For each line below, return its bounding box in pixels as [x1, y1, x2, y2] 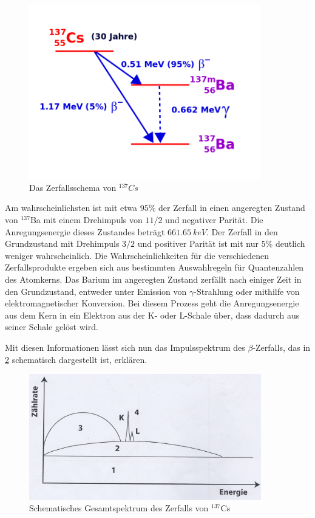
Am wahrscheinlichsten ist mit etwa [5, 201, 138, 214]
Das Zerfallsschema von [29, 181, 117, 193]
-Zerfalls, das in [252, 340, 311, 353]
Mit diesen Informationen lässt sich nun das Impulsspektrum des [5, 340, 245, 353]
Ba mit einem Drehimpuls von [30, 213, 143, 226]
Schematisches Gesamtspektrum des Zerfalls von [29, 502, 209, 514]
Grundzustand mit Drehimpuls [5, 237, 120, 250]
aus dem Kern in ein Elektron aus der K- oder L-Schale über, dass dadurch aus [5, 308, 300, 321]
